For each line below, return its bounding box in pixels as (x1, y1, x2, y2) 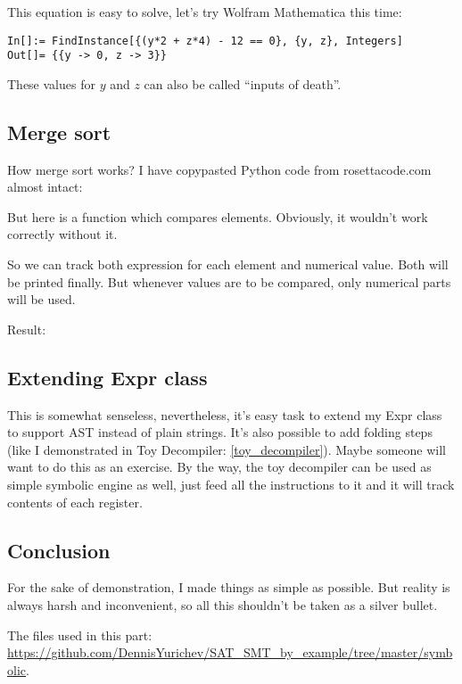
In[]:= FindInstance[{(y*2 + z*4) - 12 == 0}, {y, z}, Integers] (7, 34, 403, 47)
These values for (7, 74, 95, 93)
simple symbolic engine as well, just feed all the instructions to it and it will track (7, 475, 455, 494)
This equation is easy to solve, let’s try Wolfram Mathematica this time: (7, 3, 402, 21)
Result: (7, 319, 46, 338)
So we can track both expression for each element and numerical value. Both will (7, 255, 449, 274)
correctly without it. (7, 225, 118, 243)
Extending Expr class (7, 363, 208, 391)
